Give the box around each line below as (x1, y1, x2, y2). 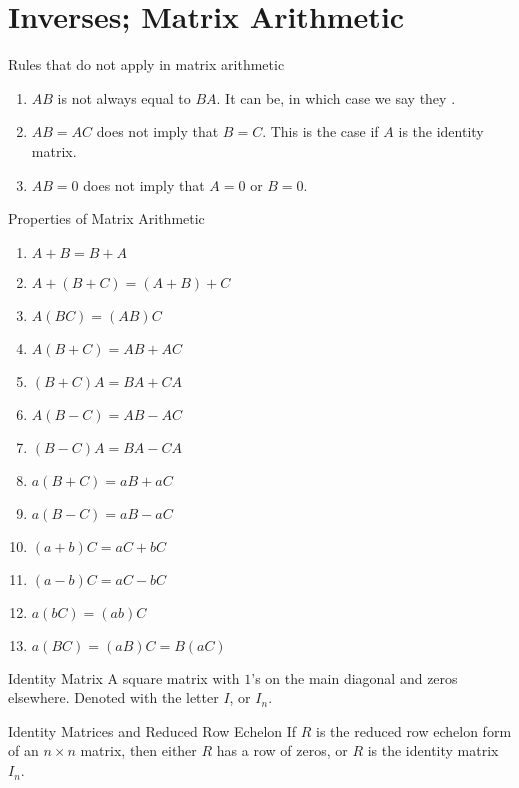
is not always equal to (57, 87, 191, 108)
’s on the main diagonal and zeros (251, 667, 458, 688)
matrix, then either (80, 740, 197, 761)
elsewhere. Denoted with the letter (8, 687, 219, 708)
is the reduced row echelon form (316, 720, 512, 741)
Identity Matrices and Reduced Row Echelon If (8, 720, 297, 741)
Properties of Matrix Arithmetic (8, 208, 205, 229)
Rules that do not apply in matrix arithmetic (8, 54, 285, 75)
